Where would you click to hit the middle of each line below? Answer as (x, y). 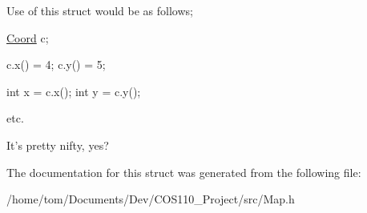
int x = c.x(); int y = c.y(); (74, 91)
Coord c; (28, 37)
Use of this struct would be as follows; (100, 10)
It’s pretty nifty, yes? (58, 145)
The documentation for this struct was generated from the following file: (184, 172)
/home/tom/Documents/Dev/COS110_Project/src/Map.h (151, 199)
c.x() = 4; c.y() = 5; (56, 64)
